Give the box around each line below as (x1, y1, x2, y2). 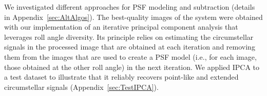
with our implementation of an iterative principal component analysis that (4, 21, 238, 32)
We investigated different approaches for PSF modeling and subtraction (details (4, 2, 255, 12)
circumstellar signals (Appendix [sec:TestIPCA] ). (4, 81, 159, 92)
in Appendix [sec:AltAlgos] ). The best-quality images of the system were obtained (4, 11, 263, 22)
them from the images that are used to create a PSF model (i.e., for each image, (4, 51, 257, 62)
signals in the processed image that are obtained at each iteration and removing (4, 41, 255, 52)
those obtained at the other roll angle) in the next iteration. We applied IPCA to (4, 61, 260, 72)
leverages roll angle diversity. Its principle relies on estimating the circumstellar (4, 31, 254, 42)
